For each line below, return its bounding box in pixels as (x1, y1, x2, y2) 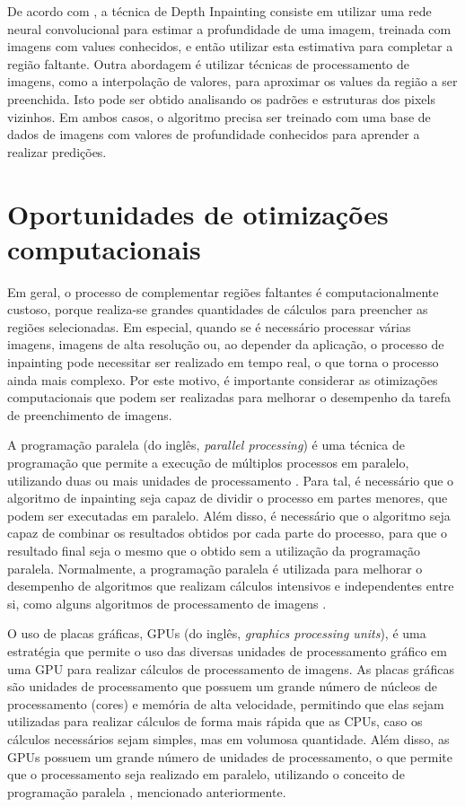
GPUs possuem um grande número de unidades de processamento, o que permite (7, 747, 452, 766)
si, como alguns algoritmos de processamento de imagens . (7, 593, 327, 612)
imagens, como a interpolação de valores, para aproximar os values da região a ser (7, 72, 458, 91)
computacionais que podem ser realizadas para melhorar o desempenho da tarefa (7, 388, 452, 407)
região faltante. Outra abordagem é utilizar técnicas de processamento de (7, 54, 410, 73)
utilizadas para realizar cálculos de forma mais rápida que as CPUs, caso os (7, 712, 423, 731)
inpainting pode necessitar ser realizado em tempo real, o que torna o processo (7, 353, 439, 372)
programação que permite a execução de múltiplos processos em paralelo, (7, 453, 409, 471)
